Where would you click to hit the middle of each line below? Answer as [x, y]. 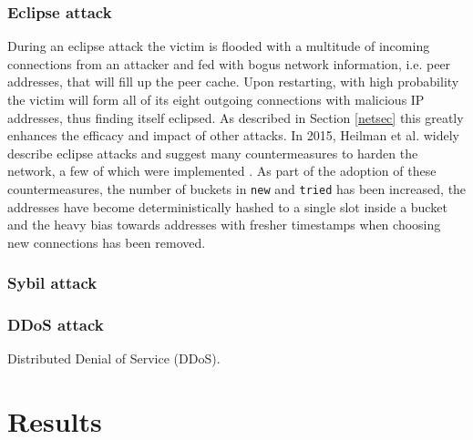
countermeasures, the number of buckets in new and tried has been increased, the [237, 188]
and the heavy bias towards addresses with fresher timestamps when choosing [224, 225]
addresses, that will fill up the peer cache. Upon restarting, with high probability [233, 82]
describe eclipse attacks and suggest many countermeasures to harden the [213, 153]
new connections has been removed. [107, 242]
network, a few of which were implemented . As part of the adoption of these [222, 171]
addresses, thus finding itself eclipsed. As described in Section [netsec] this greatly [236, 117]
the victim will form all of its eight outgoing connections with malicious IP [216, 99]
